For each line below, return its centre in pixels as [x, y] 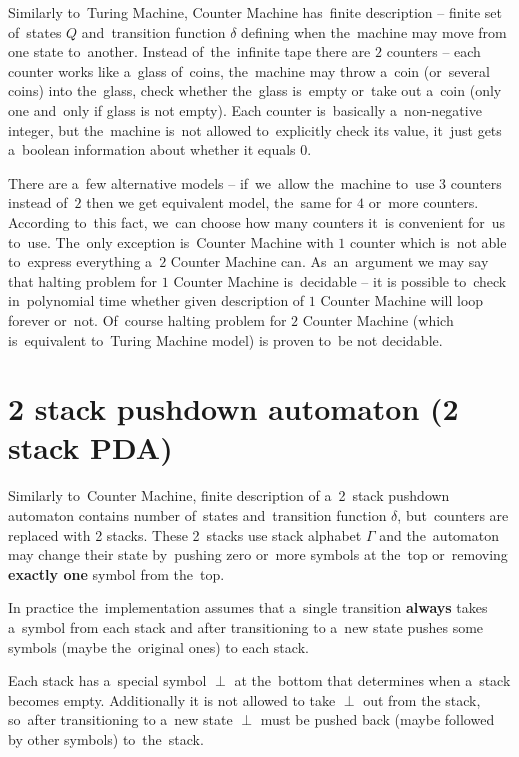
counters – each [433, 51]
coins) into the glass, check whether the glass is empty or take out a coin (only [255, 90]
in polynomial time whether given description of [156, 300]
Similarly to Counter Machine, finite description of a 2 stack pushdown [229, 495]
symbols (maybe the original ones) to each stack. [158, 646]
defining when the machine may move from [374, 31]
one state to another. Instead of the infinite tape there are [189, 51]
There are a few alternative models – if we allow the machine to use [221, 182]
